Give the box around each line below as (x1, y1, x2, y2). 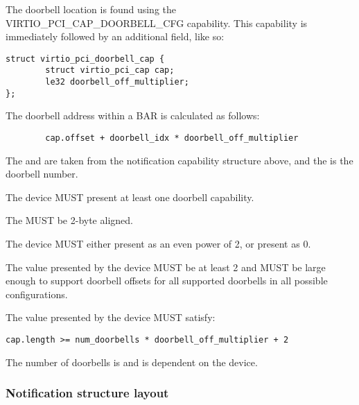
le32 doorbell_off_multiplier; (45, 77, 189, 87)
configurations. (6, 286, 68, 301)
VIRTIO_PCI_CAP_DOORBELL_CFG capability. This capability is (6, 15, 308, 30)
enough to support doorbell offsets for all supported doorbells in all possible (6, 273, 328, 288)
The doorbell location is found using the (6, 2, 177, 16)
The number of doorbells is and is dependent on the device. (6, 354, 258, 369)
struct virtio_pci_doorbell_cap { (6, 53, 165, 64)
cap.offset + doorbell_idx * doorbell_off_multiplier (45, 133, 299, 143)
